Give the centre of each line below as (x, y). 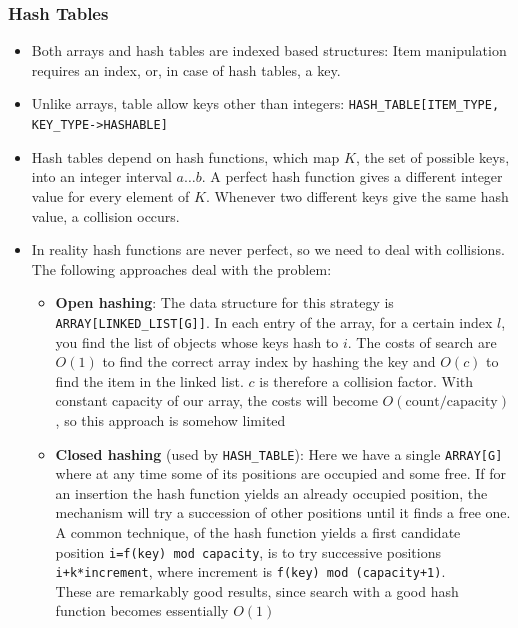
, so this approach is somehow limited (170, 419)
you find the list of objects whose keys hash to (197, 341)
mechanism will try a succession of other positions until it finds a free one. (283, 512)
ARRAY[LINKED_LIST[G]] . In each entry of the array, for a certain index (274, 321)
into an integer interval (101, 176)
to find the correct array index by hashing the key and (269, 361)
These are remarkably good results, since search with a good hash (257, 590)
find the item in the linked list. (149, 380)
